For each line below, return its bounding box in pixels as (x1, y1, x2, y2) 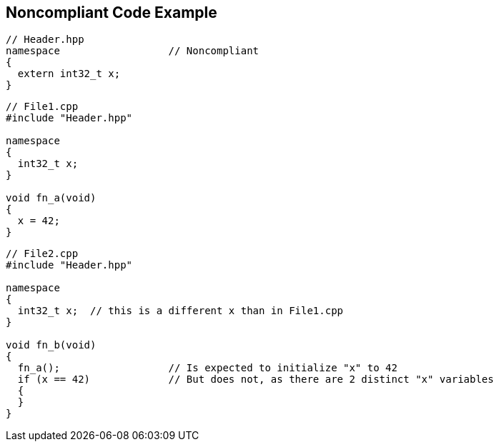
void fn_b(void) (6, 339, 97, 351)
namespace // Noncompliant (6, 45, 260, 57)
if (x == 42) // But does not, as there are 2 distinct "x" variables (17, 373, 494, 386)
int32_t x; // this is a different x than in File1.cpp (17, 305, 344, 317)
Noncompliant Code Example (6, 4, 217, 21)
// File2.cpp (6, 248, 79, 260)
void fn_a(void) (6, 192, 97, 204)
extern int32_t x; (17, 68, 121, 80)
